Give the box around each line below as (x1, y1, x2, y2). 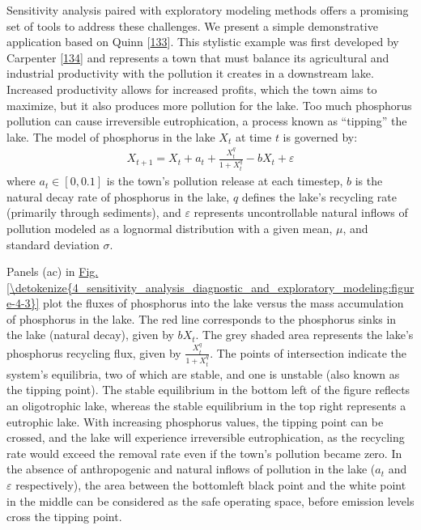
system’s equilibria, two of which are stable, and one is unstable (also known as (6, 365, 400, 382)
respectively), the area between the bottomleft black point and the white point (15, 476, 406, 493)
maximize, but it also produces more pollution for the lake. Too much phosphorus (6, 96, 412, 113)
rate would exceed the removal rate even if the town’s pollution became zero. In (6, 444, 402, 461)
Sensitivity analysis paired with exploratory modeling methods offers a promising (6, 2, 409, 18)
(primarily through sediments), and (6, 204, 181, 221)
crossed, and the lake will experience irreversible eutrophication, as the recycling (6, 429, 405, 446)
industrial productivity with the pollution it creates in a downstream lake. (6, 65, 374, 82)
